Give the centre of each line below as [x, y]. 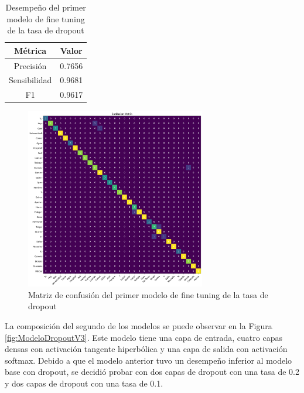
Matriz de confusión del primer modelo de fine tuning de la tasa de [148, 294]
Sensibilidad [30, 80]
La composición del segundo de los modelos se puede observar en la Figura [139, 326]
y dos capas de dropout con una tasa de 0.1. [84, 383]
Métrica [30, 50]
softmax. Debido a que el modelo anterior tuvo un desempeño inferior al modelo [148, 360]
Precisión [30, 65]
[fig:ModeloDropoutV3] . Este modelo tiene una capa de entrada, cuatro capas [144, 337]
